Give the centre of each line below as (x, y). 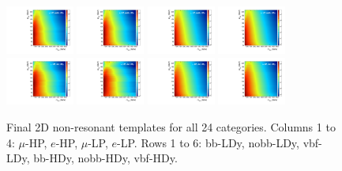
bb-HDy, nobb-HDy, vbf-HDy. (105, 158)
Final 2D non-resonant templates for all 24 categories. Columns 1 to (171, 127)
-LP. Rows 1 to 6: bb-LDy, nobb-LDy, (208, 142)
